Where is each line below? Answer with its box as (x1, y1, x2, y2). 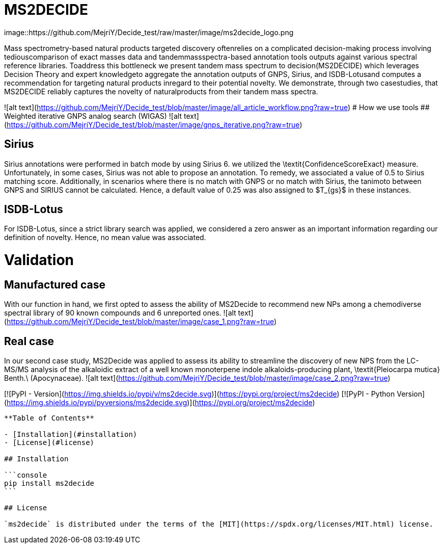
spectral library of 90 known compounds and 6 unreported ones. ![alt (4, 308, 236, 318)
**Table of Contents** (4, 414, 95, 423)
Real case (4, 334, 54, 348)
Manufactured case (4, 278, 105, 291)
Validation (4, 251, 74, 269)
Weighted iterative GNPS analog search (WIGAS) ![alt (4, 111, 182, 120)
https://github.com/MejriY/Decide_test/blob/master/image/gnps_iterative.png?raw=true (7, 120, 300, 129)
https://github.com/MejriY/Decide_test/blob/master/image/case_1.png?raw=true (7, 317, 274, 326)
